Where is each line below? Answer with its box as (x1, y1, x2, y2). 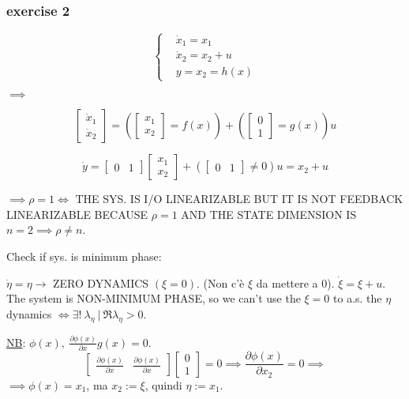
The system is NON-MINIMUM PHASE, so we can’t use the (6, 290, 301, 307)
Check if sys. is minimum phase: (6, 247, 162, 264)
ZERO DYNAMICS (52, 274, 149, 291)
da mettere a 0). (256, 274, 335, 291)
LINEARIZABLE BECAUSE (6, 205, 148, 222)
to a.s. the (333, 290, 382, 307)
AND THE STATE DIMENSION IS (181, 205, 357, 222)
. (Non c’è (197, 274, 245, 291)
